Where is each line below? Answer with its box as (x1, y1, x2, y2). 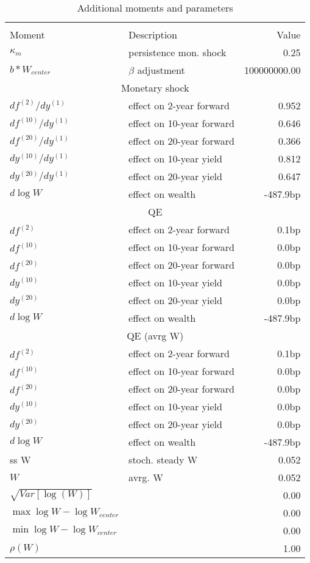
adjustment (137, 63, 185, 77)
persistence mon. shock (129, 45, 227, 59)
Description (129, 27, 177, 42)
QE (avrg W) (127, 329, 184, 343)
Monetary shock (121, 81, 189, 95)
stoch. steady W (129, 452, 198, 467)
